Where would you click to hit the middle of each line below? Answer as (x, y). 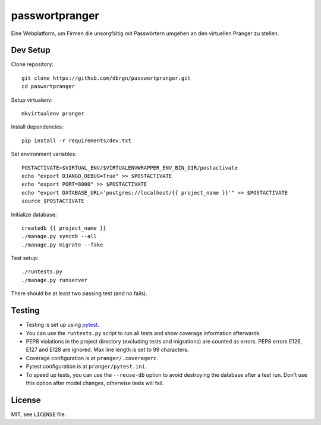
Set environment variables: (44, 154)
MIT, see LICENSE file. (39, 414)
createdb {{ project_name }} (64, 228)
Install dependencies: (37, 127)
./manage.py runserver (55, 280)
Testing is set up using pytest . (62, 325)
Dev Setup (31, 50)
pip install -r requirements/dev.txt (77, 140)
